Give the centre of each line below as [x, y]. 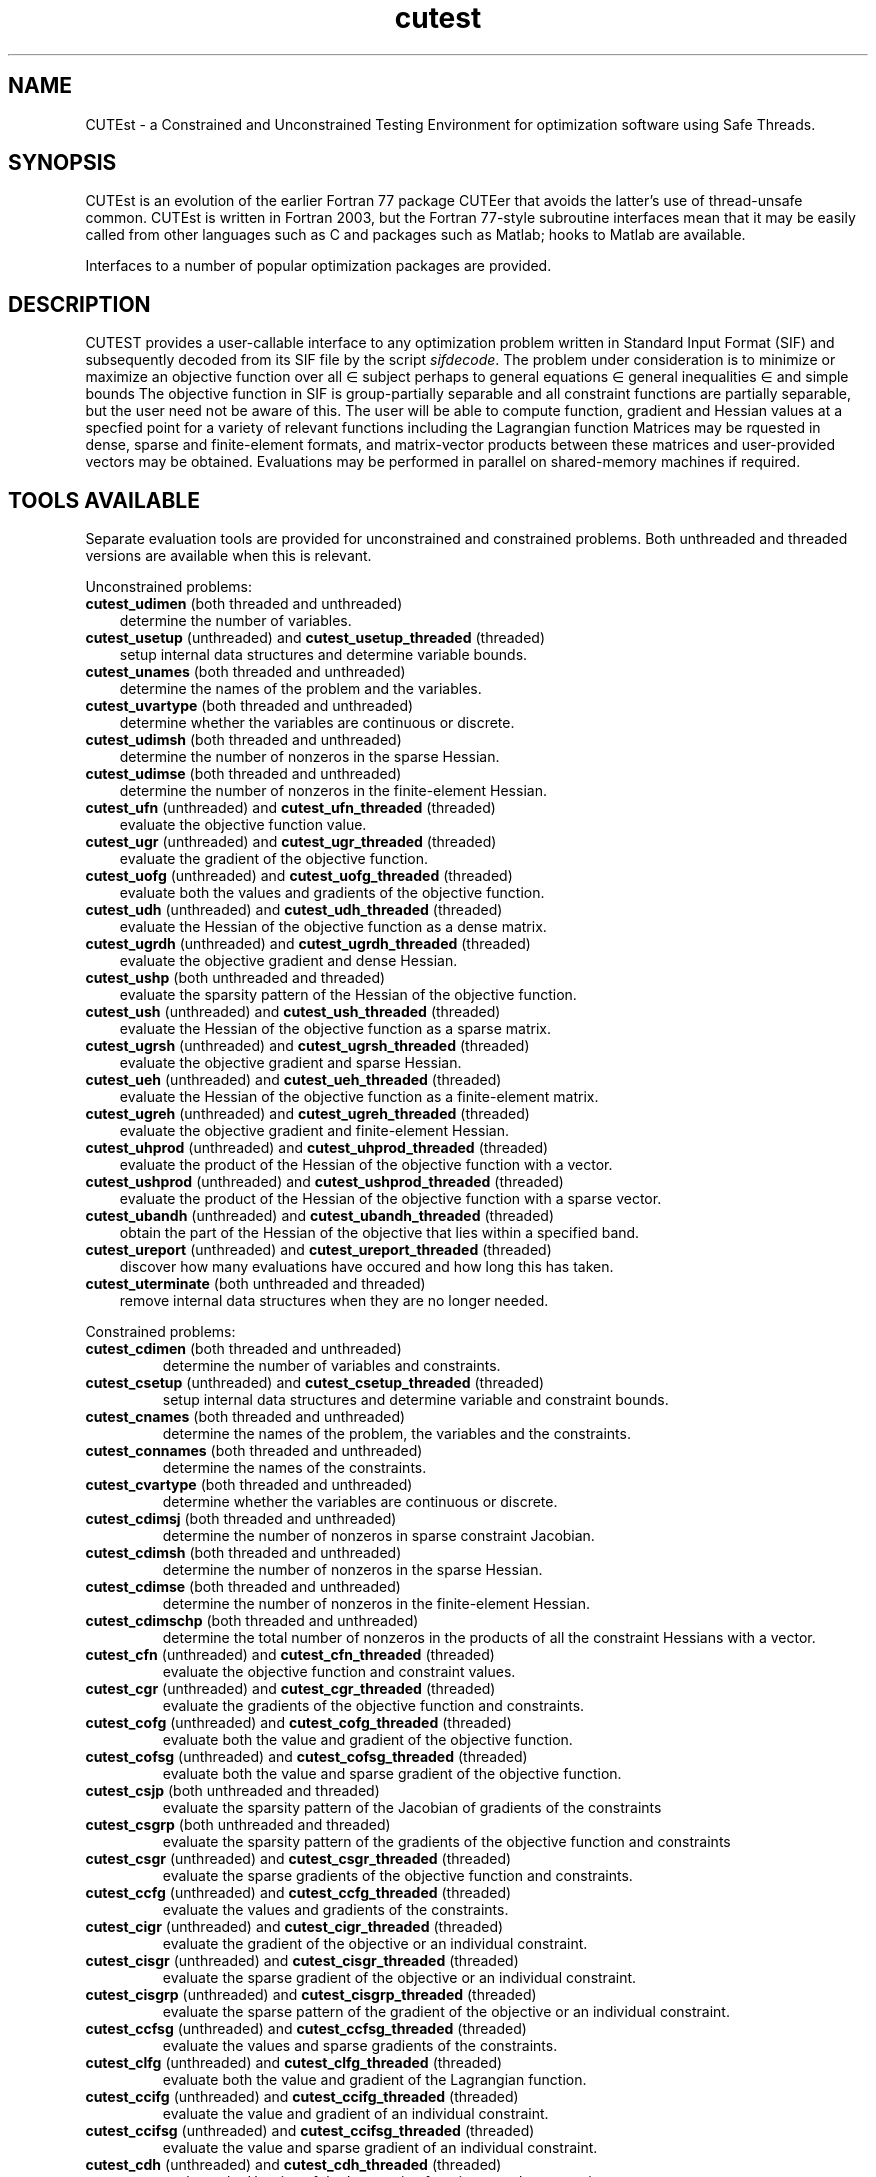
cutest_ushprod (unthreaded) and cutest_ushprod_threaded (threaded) [324, 1182]
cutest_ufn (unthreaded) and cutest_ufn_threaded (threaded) [290, 808]
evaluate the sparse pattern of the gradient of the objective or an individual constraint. [446, 2012]
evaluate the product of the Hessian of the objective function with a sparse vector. [390, 1199]
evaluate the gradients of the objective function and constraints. [373, 1706]
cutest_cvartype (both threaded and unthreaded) [249, 1485]
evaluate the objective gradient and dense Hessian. [288, 961]
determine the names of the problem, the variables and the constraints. [396, 1434]
